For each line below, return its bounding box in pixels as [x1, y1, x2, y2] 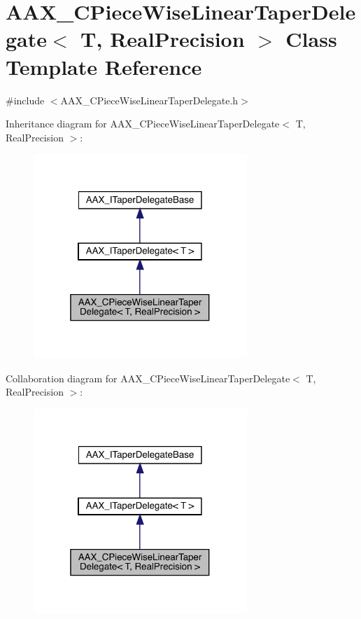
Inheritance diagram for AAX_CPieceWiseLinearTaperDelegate [6, 116, 280, 131]
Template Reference [6, 52, 202, 81]
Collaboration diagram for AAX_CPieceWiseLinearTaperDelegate [6, 370, 290, 385]
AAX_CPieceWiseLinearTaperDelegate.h [60, 92, 239, 107]
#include [6, 92, 45, 107]
